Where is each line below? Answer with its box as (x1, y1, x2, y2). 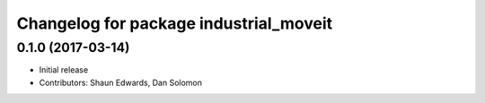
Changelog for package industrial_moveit (16, 13, 332, 33)
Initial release (39, 64, 89, 75)
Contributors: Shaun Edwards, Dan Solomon (39, 77, 202, 88)
